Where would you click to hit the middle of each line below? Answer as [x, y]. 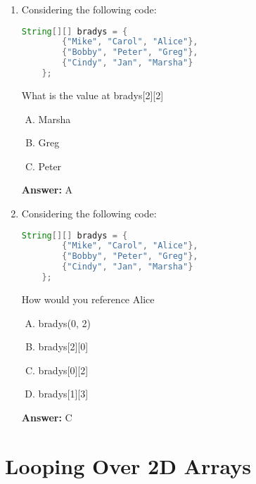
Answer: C [47, 417]
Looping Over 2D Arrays [128, 465]
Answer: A [47, 190]
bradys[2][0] [63, 346]
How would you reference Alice [88, 299]
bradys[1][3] [63, 394]
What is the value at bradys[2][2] [92, 95]
